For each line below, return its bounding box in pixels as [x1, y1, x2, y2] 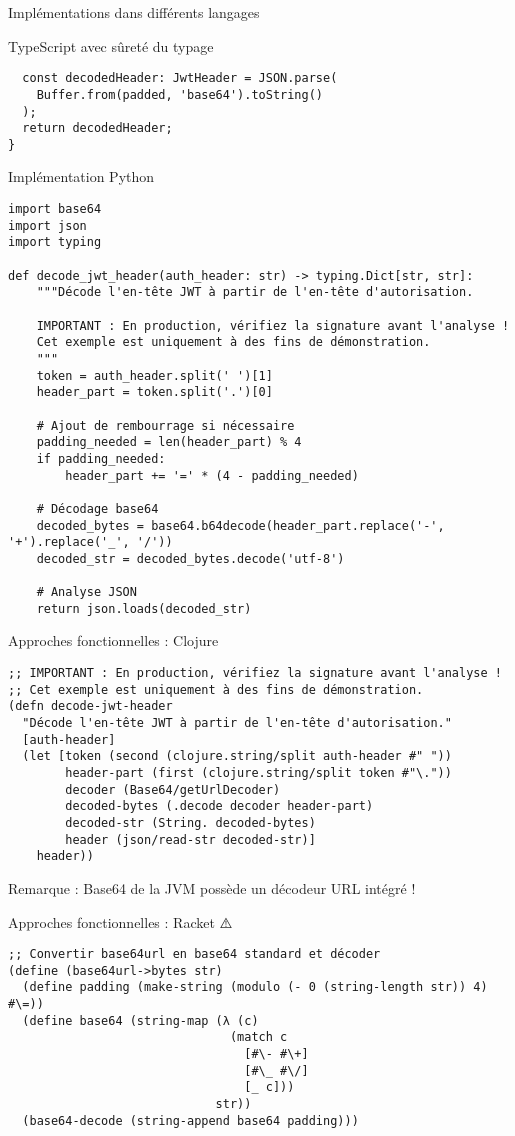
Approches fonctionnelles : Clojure [8, 630, 219, 651]
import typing [8, 235, 102, 250]
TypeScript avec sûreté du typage [8, 35, 214, 56]
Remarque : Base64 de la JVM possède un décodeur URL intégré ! [8, 877, 416, 898]
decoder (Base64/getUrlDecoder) [65, 782, 281, 797]
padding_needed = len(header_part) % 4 [36, 435, 302, 450]
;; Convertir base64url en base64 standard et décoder [8, 947, 381, 962]
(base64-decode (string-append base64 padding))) [22, 1113, 359, 1128]
